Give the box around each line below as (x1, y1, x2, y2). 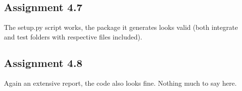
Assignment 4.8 (4, 55, 82, 70)
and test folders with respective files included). (4, 31, 143, 41)
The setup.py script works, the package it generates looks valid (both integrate (4, 22, 238, 32)
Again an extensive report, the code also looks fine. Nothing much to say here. (4, 78, 237, 88)
